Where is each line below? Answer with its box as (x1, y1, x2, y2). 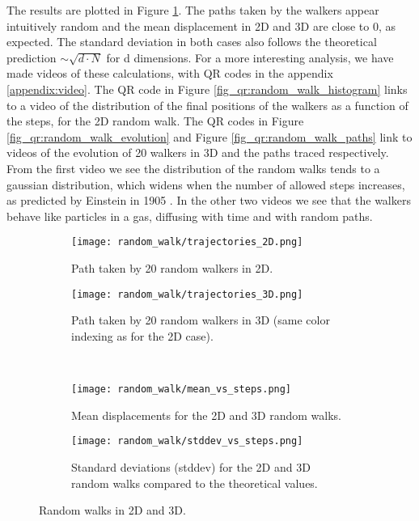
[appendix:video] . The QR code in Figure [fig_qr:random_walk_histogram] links (6, 80, 408, 97)
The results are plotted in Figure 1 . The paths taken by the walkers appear (6, 2, 379, 18)
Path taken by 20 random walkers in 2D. (71, 259, 273, 276)
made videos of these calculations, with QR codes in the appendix (6, 65, 333, 82)
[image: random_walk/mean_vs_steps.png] (71, 383, 292, 395)
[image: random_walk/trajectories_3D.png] (71, 288, 303, 300)
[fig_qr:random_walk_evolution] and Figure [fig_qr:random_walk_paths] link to (6, 128, 413, 145)
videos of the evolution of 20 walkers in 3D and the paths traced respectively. (6, 144, 389, 161)
